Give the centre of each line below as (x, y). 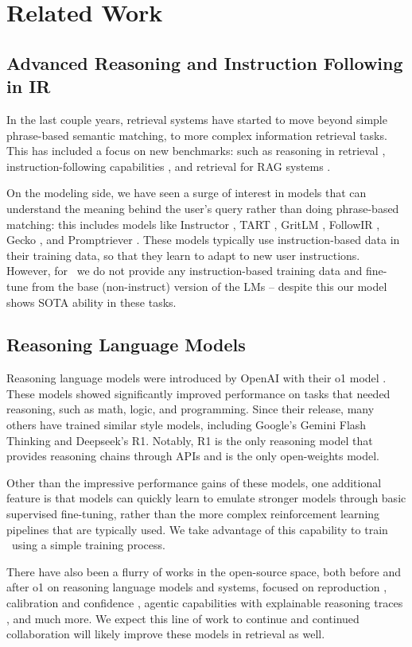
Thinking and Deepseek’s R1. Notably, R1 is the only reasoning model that (190, 440)
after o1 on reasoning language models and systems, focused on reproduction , (197, 587)
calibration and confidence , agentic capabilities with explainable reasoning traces (205, 603)
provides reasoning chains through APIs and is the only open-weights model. (193, 456)
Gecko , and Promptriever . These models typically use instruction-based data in (203, 240)
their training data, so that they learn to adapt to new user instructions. (183, 255)
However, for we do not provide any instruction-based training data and (185, 271)
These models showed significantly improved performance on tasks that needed (198, 393)
